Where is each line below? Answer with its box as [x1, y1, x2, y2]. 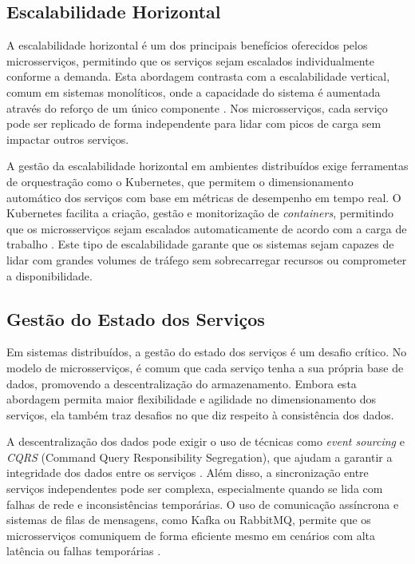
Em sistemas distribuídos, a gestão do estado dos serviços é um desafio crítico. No [6, 344, 407, 360]
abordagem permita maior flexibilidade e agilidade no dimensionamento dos [6, 391, 377, 407]
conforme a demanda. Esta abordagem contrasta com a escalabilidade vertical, [6, 68, 390, 85]
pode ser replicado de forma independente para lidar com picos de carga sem [6, 115, 381, 132]
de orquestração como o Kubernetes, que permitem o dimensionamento [6, 173, 354, 189]
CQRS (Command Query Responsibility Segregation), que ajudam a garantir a [6, 448, 393, 465]
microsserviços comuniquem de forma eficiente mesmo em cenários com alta [6, 526, 376, 543]
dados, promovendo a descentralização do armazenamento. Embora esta [6, 375, 357, 391]
